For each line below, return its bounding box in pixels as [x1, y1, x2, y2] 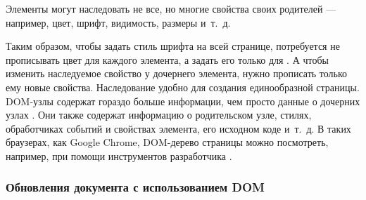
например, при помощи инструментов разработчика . [6, 148, 232, 163]
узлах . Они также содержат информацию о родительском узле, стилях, [6, 107, 312, 122]
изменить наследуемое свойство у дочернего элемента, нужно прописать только [6, 66, 348, 81]
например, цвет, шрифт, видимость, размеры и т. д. [6, 15, 231, 29]
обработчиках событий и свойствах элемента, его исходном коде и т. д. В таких [6, 121, 351, 135]
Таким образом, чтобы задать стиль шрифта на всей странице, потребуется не [6, 39, 340, 53]
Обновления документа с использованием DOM [6, 178, 265, 196]
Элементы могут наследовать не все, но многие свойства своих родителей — [6, 1, 336, 15]
